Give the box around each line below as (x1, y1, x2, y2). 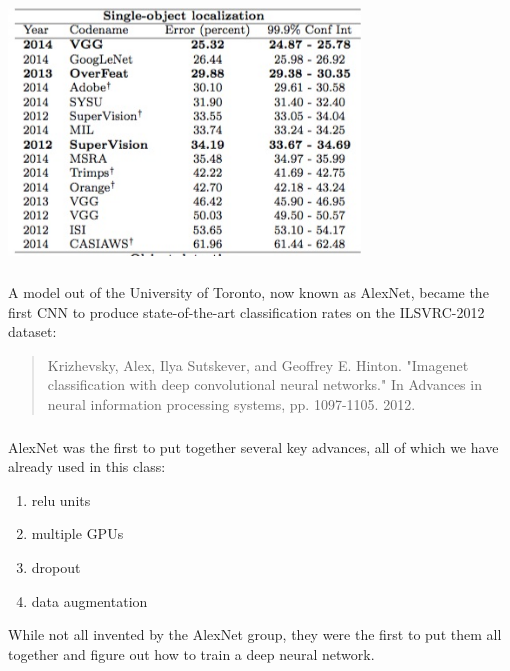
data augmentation (31, 590, 148, 611)
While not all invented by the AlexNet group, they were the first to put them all (8, 624, 502, 645)
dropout (31, 556, 81, 577)
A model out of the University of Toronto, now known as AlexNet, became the (8, 282, 489, 303)
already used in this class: (8, 456, 166, 477)
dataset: (8, 321, 57, 342)
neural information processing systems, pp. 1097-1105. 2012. (47, 394, 416, 415)
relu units (31, 489, 91, 510)
